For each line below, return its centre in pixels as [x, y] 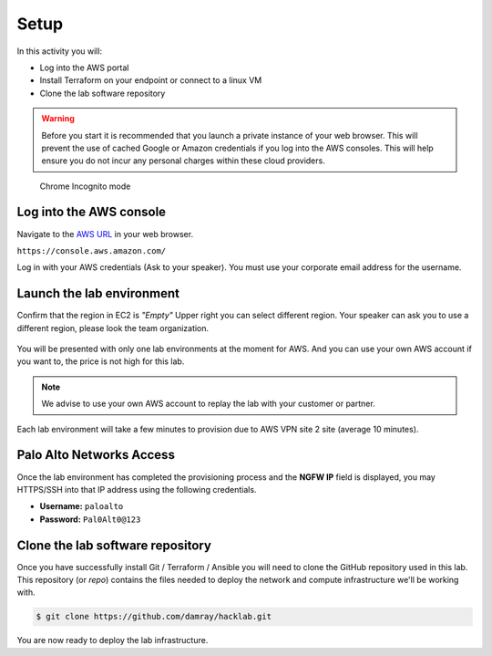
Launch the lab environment [98, 293]
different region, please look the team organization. [113, 328]
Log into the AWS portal [84, 68]
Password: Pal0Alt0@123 [90, 519]
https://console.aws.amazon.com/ [92, 250]
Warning [58, 119]
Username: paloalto [82, 506]
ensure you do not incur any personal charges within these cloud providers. [183, 161]
